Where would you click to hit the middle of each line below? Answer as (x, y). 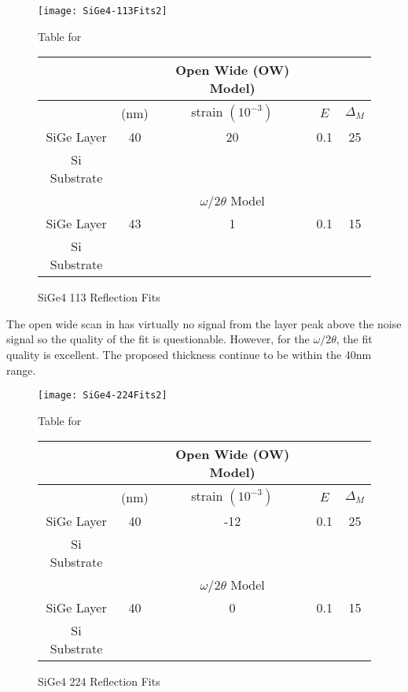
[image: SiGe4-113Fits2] (103, 11)
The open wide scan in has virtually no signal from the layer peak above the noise (204, 323)
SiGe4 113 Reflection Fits (99, 297)
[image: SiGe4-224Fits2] (103, 396)
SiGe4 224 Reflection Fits (99, 681)
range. (21, 370)
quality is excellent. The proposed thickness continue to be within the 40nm (189, 355)
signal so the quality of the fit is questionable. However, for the (158, 339)
